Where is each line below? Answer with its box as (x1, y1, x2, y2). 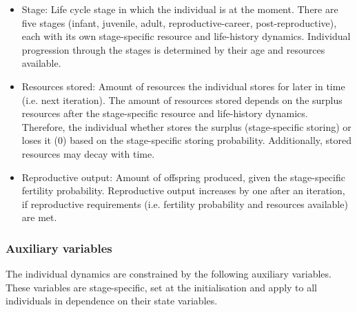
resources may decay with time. (21, 146, 155, 160)
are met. (21, 210, 57, 225)
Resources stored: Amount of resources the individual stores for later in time (21, 79, 345, 93)
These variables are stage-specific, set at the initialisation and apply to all (6, 280, 318, 294)
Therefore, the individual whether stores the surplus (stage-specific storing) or (21, 119, 351, 134)
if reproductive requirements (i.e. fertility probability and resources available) (21, 196, 348, 211)
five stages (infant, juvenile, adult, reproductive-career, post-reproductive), (21, 15, 337, 30)
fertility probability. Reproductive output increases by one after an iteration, (21, 183, 345, 198)
